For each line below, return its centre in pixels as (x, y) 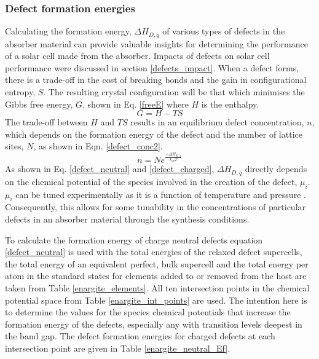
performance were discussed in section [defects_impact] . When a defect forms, (152, 67)
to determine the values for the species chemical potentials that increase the (148, 312)
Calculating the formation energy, (68, 31)
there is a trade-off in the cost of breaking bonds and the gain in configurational (156, 80)
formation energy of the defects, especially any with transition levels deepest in (154, 324)
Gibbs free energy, (39, 104)
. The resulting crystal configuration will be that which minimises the (174, 92)
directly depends (276, 169)
